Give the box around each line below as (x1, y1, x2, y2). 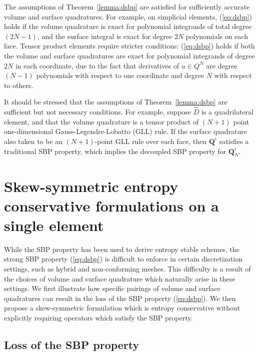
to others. (4, 79, 33, 90)
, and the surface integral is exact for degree (37, 30, 172, 41)
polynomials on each (185, 30, 248, 41)
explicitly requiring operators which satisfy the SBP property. (4, 312, 193, 322)
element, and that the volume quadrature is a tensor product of (4, 116, 199, 126)
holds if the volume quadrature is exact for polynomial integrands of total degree (4, 21, 252, 31)
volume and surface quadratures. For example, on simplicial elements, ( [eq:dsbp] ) (4, 11, 252, 21)
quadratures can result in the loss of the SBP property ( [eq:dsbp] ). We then (4, 292, 236, 303)
